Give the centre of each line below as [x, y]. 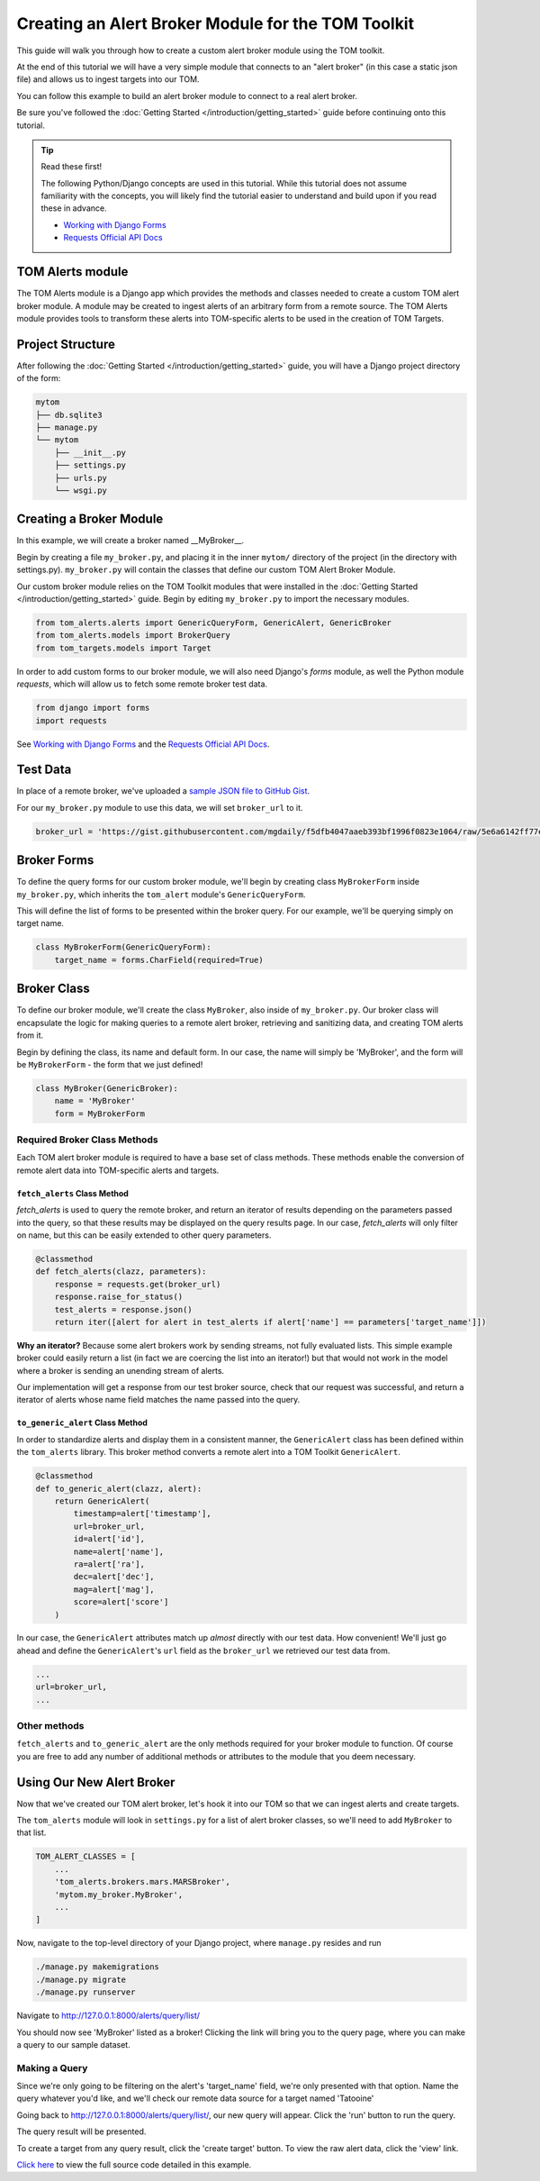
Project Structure [66, 344]
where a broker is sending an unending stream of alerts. [121, 1370]
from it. [30, 1035]
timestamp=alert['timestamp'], [142, 1514]
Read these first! [72, 167]
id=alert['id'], [109, 1539]
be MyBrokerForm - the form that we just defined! [110, 1064]
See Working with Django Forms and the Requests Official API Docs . [143, 744]
